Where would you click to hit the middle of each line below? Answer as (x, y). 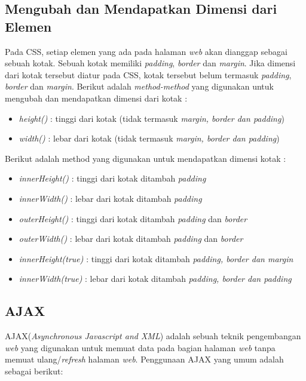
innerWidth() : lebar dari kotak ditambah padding (110, 198)
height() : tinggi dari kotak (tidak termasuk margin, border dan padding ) (152, 118)
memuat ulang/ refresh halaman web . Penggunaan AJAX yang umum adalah (144, 359)
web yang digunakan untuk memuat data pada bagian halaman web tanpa (140, 347)
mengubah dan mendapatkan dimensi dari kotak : (96, 98)
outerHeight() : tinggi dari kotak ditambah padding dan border (133, 218)
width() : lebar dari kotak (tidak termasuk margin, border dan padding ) (149, 138)
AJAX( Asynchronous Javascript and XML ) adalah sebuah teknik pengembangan (153, 336)
